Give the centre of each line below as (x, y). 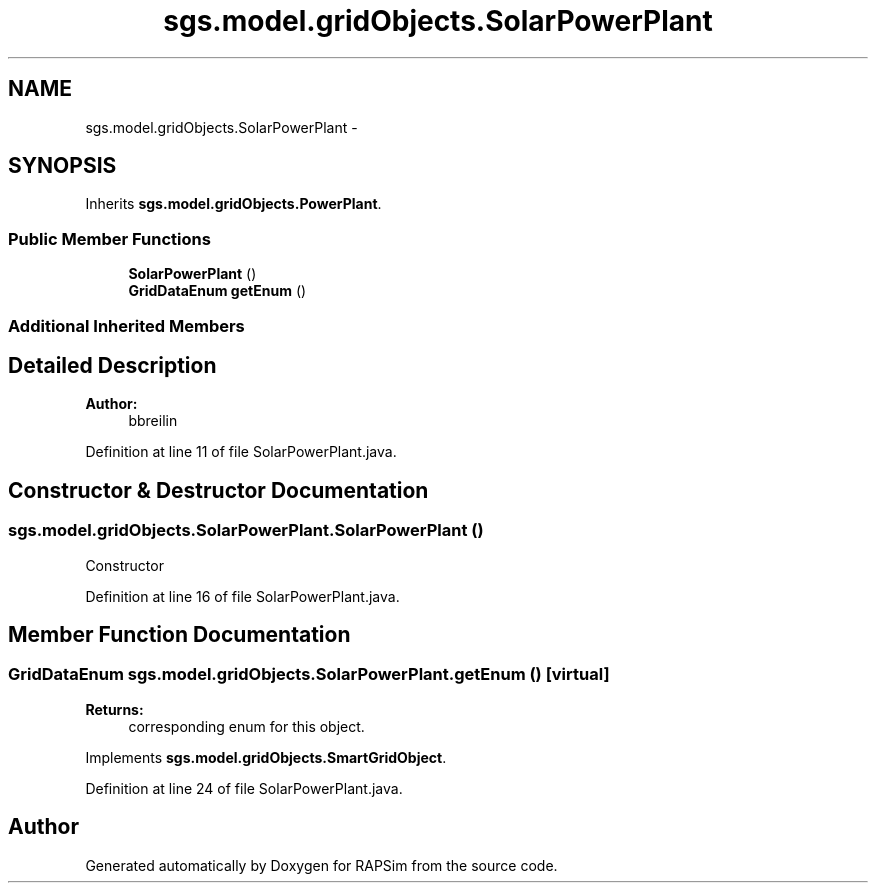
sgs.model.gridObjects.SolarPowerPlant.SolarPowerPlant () (246, 530)
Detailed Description (112, 365)
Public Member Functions (109, 238)
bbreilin (153, 421)
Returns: (114, 709)
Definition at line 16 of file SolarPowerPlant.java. (242, 596)
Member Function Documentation (179, 635)
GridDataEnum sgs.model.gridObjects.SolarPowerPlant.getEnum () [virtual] (309, 674)
